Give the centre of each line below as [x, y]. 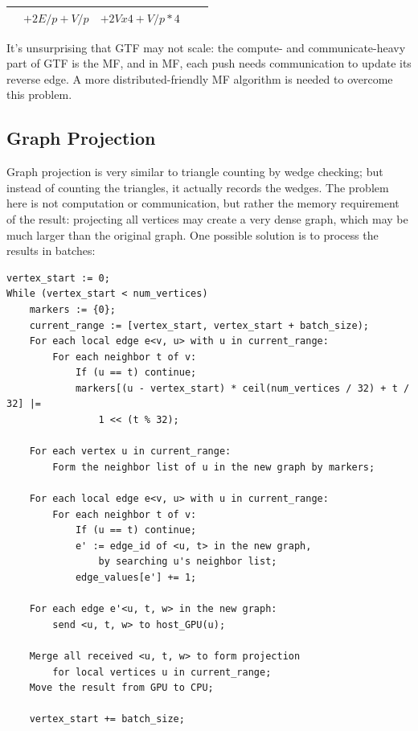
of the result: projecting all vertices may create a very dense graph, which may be [207, 218]
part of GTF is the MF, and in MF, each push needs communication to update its [209, 63]
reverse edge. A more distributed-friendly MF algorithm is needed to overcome [200, 78]
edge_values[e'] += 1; [136, 578]
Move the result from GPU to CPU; [121, 688]
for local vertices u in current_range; [162, 672]
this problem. [39, 94]
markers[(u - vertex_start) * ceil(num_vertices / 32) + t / [242, 388]
